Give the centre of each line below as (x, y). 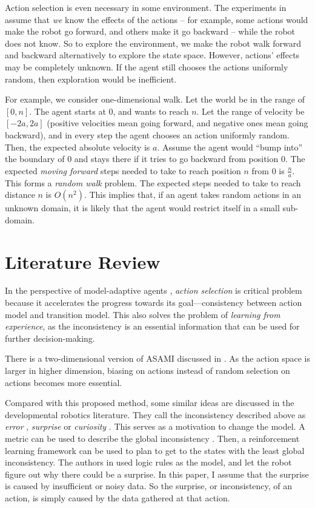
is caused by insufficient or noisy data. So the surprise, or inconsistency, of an (149, 486)
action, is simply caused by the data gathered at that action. (118, 497)
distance (20, 195)
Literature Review (83, 261)
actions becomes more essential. (64, 382)
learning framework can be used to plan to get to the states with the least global (155, 450)
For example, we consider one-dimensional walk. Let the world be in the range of (155, 99)
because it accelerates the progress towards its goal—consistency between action (154, 303)
